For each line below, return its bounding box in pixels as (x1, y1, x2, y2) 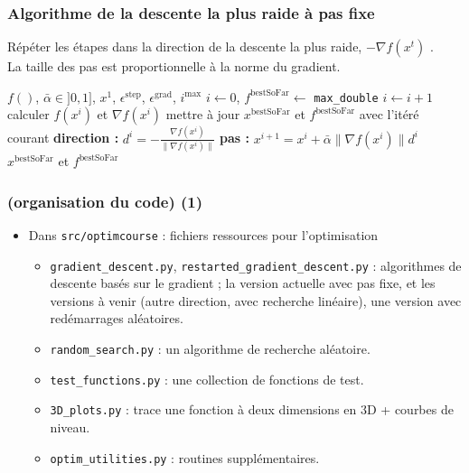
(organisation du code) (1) (7, 190, 203, 212)
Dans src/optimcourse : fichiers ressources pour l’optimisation (28, 225, 379, 244)
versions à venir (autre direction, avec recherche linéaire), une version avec (50, 291, 462, 310)
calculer (7, 105, 50, 124)
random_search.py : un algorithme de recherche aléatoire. (50, 339, 371, 357)
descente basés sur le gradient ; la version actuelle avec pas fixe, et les (50, 274, 436, 292)
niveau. (50, 417, 90, 436)
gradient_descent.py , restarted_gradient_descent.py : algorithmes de (50, 255, 462, 274)
